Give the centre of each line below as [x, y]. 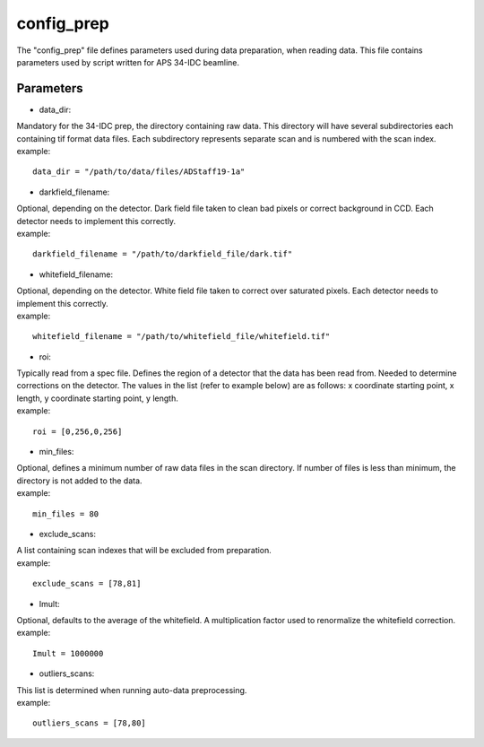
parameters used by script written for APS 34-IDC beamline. [128, 62]
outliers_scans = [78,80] [90, 723]
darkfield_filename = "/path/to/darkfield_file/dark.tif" [163, 254]
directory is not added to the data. [79, 481]
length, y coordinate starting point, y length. [97, 398]
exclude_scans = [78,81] [87, 584]
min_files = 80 [66, 514]
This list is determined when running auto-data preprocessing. [132, 690]
